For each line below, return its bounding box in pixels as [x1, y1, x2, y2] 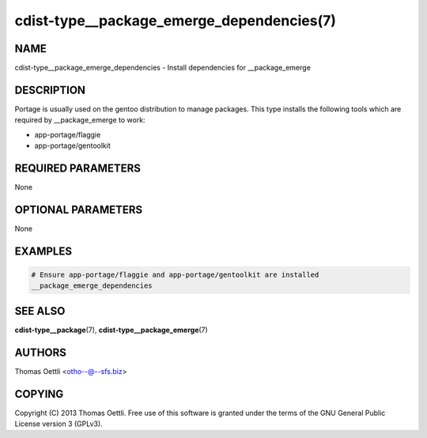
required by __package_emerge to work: [14, 115, 145, 125]
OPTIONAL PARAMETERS [14, 202, 143, 217]
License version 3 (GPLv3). [14, 419, 103, 429]
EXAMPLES [14, 244, 73, 258]
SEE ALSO [14, 304, 66, 318]
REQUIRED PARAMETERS [14, 161, 142, 175]
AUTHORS [14, 345, 67, 359]
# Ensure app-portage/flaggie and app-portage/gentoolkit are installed [31, 270, 319, 279]
